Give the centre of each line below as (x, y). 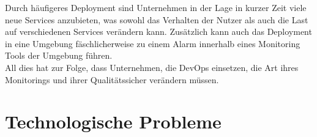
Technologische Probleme (113, 121)
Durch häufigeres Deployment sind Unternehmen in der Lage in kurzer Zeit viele (156, 7)
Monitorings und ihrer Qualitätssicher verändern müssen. (112, 79)
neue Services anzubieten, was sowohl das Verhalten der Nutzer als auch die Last (157, 19)
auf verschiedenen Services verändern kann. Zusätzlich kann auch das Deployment (158, 31)
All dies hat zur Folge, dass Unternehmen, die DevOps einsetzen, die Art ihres (152, 67)
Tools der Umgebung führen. (59, 55)
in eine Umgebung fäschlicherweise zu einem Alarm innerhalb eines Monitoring (153, 43)
